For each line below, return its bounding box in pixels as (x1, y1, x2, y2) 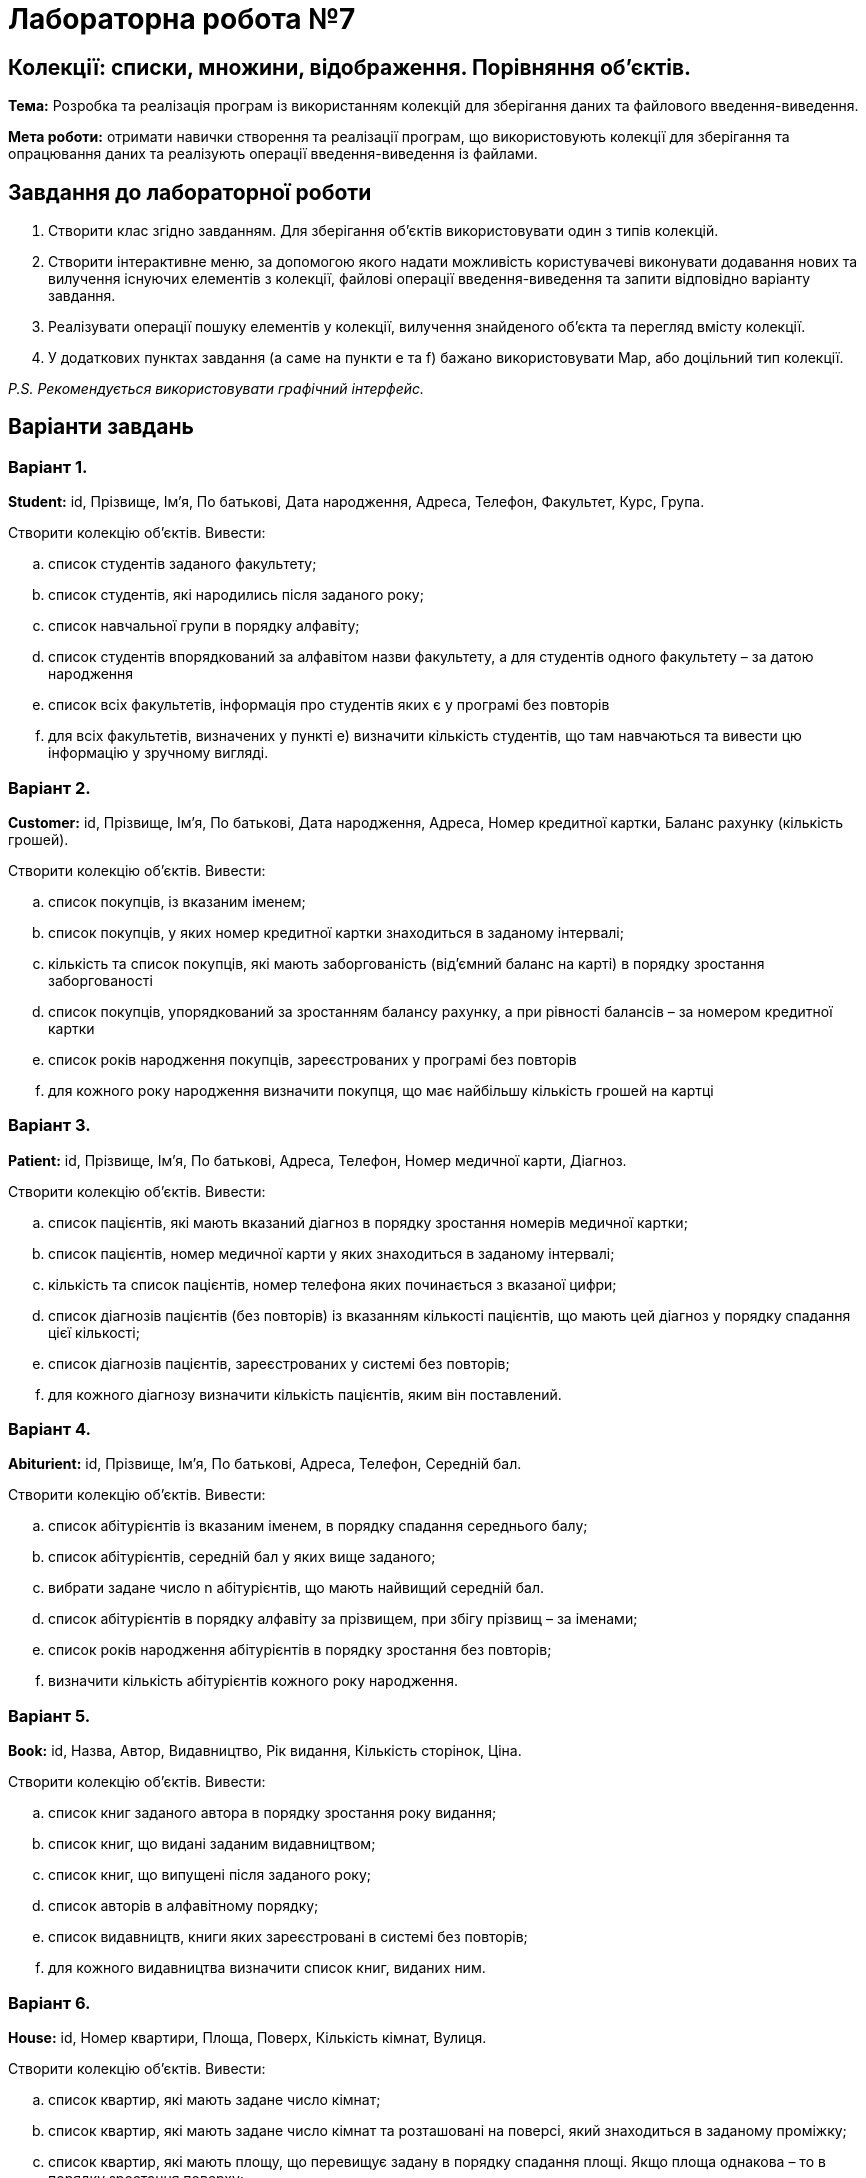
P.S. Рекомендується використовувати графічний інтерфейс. (8, 380, 425, 398)
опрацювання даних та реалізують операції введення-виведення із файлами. (8, 145, 538, 163)
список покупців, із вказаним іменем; (48, 892, 306, 910)
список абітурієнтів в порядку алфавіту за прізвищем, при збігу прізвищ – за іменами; (48, 1610, 638, 1628)
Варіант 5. (8, 1705, 91, 1726)
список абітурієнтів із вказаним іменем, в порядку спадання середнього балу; (48, 1517, 588, 1535)
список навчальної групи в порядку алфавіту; (48, 617, 360, 635)
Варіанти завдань (8, 414, 194, 440)
